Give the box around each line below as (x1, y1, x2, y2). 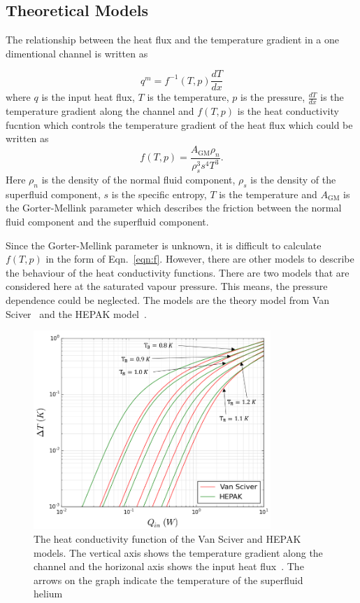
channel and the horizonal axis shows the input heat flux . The (34, 559, 304, 574)
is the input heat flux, (41, 90, 135, 104)
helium (34, 586, 63, 601)
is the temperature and (219, 186, 317, 201)
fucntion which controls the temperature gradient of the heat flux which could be (6, 117, 353, 132)
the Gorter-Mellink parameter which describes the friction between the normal (6, 200, 342, 215)
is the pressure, (240, 90, 305, 104)
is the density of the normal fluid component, (41, 172, 236, 187)
